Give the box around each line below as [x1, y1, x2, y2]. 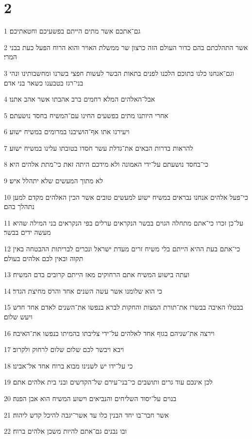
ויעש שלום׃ [4, 312, 33, 321]
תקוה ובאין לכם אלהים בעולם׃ [4, 253, 84, 263]
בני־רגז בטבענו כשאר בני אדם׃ [4, 77, 84, 88]
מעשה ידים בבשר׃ [4, 227, 51, 237]
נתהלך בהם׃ [4, 201, 34, 211]
